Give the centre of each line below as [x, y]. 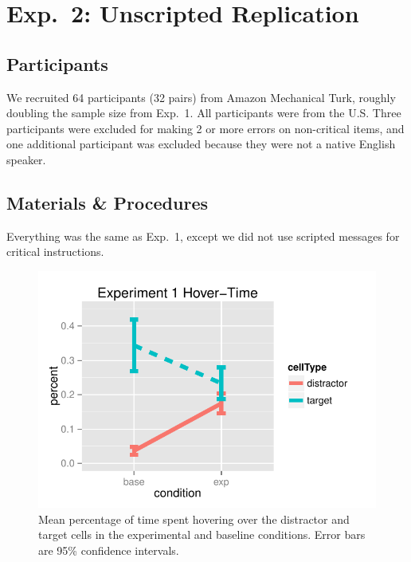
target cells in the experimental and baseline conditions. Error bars [202, 534]
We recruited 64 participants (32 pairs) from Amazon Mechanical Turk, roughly [201, 97]
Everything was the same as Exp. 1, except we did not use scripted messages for [203, 236]
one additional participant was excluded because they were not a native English [201, 144]
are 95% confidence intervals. [109, 550]
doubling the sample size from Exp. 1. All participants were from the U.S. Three [204, 113]
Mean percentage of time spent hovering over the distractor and [194, 519]
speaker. [26, 159]
